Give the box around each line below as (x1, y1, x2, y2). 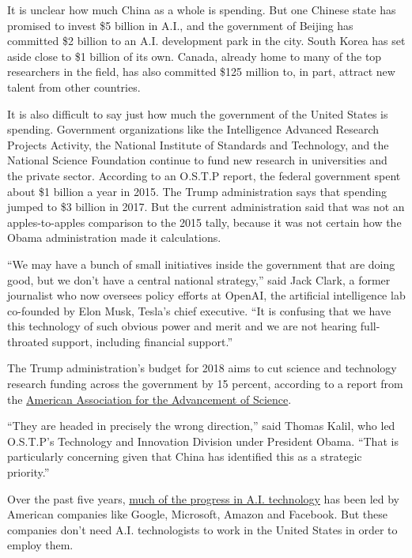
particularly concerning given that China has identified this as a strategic (7, 448, 362, 465)
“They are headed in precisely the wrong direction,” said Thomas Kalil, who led (7, 417, 395, 434)
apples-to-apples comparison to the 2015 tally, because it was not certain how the (7, 213, 402, 230)
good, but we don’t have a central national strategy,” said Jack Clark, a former (7, 271, 391, 288)
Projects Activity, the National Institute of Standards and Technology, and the (7, 136, 389, 153)
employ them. (7, 537, 74, 553)
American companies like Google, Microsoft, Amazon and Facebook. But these (7, 506, 388, 522)
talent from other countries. (7, 78, 141, 95)
